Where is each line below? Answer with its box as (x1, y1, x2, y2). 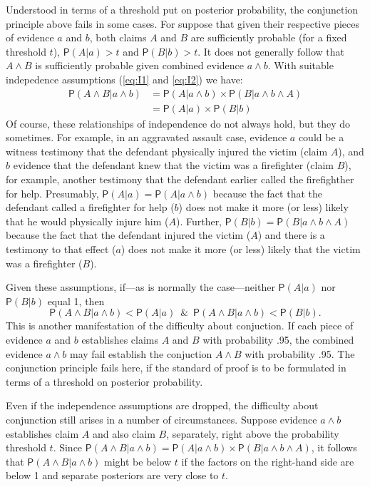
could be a (298, 130, 344, 145)
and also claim (92, 426, 155, 441)
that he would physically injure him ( (6, 213, 169, 228)
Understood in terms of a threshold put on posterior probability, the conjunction (6, 2, 359, 16)
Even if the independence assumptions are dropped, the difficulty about (6, 398, 319, 413)
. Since (53, 440, 83, 455)
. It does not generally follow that (197, 43, 345, 58)
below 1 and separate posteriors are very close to (6, 468, 219, 483)
